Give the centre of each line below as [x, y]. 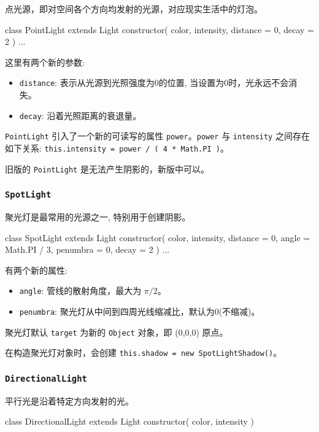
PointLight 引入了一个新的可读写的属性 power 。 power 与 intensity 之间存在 [157, 136]
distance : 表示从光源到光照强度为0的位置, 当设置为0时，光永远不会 [154, 83]
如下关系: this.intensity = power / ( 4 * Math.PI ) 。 [117, 148]
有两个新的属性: [36, 270]
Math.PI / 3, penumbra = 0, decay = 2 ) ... [87, 249]
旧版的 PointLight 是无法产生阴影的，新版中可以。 [107, 168]
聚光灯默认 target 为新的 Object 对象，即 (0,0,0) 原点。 [117, 332]
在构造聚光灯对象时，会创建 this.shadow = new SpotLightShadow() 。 [144, 353]
